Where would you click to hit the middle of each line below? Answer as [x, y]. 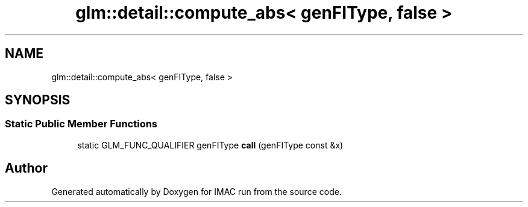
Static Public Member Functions [81, 124]
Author [26, 168]
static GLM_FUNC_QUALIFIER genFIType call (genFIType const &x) [210, 145]
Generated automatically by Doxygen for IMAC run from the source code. [196, 191]
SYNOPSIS [38, 100]
